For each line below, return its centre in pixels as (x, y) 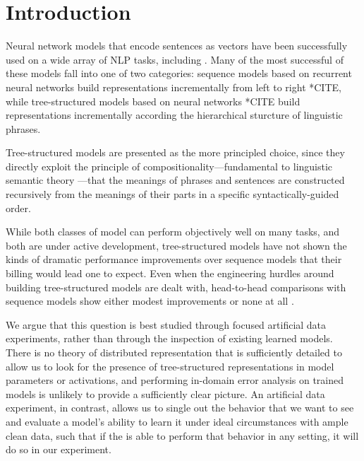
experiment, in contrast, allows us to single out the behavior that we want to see (180, 408)
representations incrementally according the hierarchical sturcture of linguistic (174, 115)
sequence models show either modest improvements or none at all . (150, 301)
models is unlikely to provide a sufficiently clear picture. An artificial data (165, 393)
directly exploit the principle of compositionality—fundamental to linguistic (169, 166)
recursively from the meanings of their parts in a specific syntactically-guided (172, 194)
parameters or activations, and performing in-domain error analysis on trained (175, 380)
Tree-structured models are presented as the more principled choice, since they (175, 152)
